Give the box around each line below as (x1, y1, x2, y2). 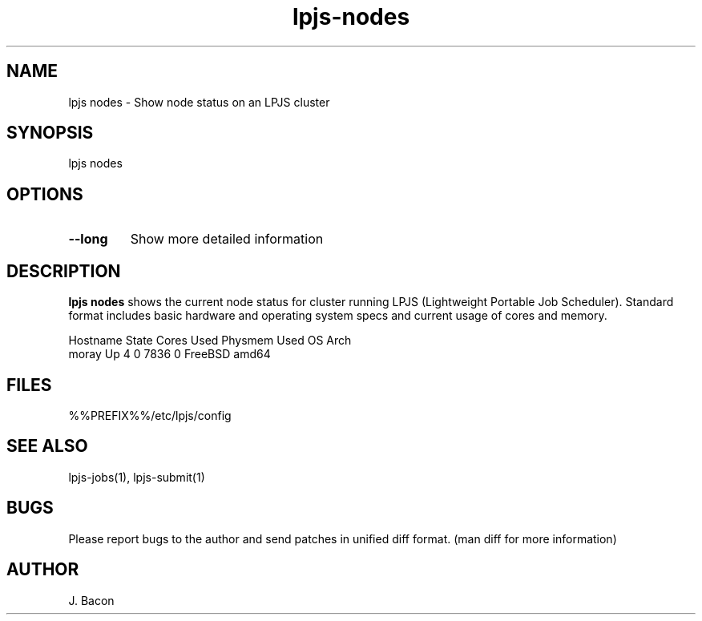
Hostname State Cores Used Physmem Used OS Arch (68, 333, 352, 348)
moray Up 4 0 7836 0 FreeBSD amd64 (68, 347, 271, 361)
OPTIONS (6, 183, 83, 204)
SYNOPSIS (6, 123, 94, 143)
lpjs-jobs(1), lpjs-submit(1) (68, 470, 205, 484)
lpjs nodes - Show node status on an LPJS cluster (68, 95, 330, 109)
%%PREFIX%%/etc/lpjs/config (68, 408, 232, 422)
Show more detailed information (130, 231, 324, 248)
